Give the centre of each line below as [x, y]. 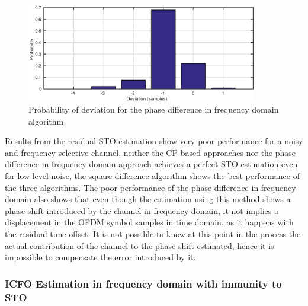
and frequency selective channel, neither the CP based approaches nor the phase [150, 152]
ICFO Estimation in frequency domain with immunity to [143, 283]
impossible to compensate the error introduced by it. [100, 257]
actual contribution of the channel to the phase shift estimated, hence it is [139, 245]
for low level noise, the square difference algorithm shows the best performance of [152, 176]
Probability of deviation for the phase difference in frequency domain [154, 109]
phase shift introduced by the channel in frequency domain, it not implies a [142, 210]
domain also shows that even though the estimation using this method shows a [148, 199]
